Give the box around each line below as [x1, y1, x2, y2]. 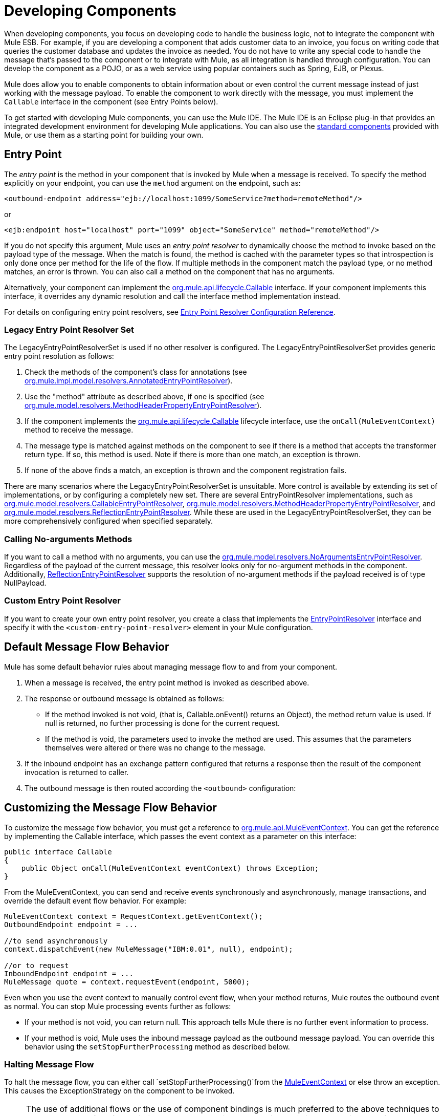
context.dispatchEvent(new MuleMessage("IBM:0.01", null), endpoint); [4, 945, 293, 953]
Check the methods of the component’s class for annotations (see [25, 368, 247, 377]
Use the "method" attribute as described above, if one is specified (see [25, 392, 264, 401]
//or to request [4, 961, 69, 970]
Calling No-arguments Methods [4, 533, 132, 544]
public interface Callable [4, 847, 112, 856]
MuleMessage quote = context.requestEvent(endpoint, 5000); [4, 977, 250, 986]
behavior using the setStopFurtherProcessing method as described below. [25, 1042, 290, 1051]
